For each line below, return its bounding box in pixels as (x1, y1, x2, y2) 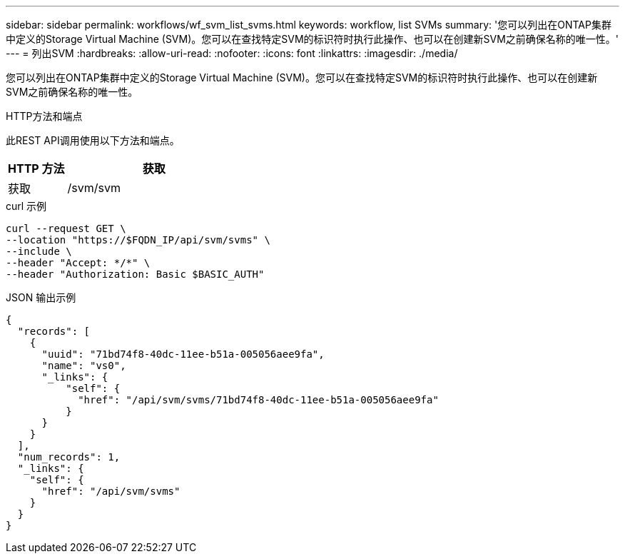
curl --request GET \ (6, 223, 126, 234)
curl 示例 (6, 200, 47, 212)
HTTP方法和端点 (6, 110, 83, 122)
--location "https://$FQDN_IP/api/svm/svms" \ (6, 234, 270, 246)
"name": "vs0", (41, 360, 126, 371)
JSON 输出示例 (6, 291, 76, 303)
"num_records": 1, (17, 451, 121, 463)
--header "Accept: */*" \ (6, 257, 151, 268)
